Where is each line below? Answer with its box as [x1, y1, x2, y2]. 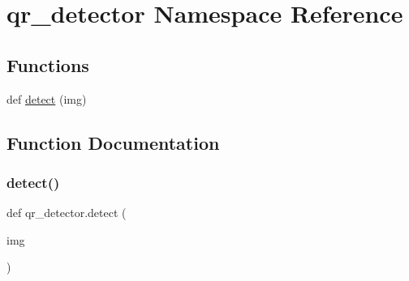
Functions [6, 52, 89, 77]
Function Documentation [6, 130, 220, 155]
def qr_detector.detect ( [6, 204, 127, 221]
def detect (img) [6, 90, 87, 107]
